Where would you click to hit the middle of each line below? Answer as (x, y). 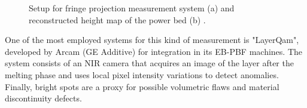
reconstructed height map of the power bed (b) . (117, 19)
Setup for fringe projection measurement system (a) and (132, 8)
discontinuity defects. (43, 98)
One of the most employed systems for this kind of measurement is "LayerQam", (152, 40)
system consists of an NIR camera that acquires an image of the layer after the (149, 63)
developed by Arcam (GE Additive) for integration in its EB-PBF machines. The (153, 51)
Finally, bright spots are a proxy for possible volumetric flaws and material (142, 86)
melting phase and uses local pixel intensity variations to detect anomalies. (142, 74)
